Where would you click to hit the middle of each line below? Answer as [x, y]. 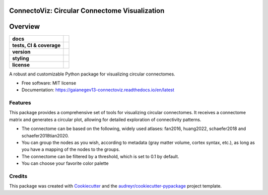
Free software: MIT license [49, 83]
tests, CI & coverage [36, 45]
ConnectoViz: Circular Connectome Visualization [87, 11]
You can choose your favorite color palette [65, 163]
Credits [18, 176]
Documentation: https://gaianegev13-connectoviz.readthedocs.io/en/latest [98, 90]
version [21, 52]
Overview [25, 27]
